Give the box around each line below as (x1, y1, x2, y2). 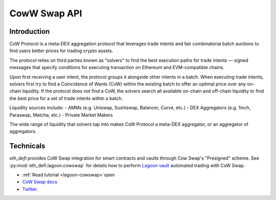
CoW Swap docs (22, 179, 57, 185)
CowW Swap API (9, 8, 82, 19)
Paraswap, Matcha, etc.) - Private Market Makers (9, 112, 113, 118)
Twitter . (22, 186, 38, 192)
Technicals (9, 142, 45, 150)
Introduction (9, 27, 50, 36)
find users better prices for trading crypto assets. (9, 48, 113, 54)
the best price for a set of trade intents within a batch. (9, 95, 123, 101)
